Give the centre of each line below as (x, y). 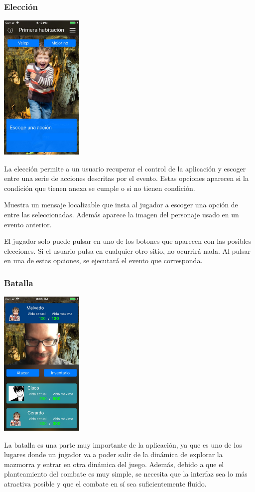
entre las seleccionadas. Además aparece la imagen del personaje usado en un (122, 214)
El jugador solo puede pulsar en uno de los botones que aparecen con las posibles (128, 241)
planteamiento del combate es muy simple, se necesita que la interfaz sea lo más (126, 474)
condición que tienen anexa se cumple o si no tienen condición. (100, 188)
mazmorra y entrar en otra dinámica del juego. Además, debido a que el (114, 464)
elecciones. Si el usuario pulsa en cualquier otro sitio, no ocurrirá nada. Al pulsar (127, 250)
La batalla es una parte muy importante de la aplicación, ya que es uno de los (123, 444)
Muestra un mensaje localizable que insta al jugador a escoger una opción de (121, 205)
